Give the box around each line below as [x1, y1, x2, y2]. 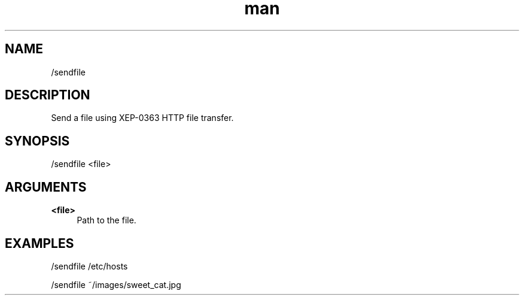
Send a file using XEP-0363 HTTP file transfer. [51, 113, 234, 123]
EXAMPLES [5, 235, 74, 251]
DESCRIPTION [5, 87, 90, 103]
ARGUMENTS [5, 179, 87, 195]
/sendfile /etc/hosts [51, 260, 128, 271]
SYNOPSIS [5, 133, 70, 149]
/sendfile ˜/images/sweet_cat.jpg [51, 279, 181, 290]
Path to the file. [77, 215, 136, 226]
